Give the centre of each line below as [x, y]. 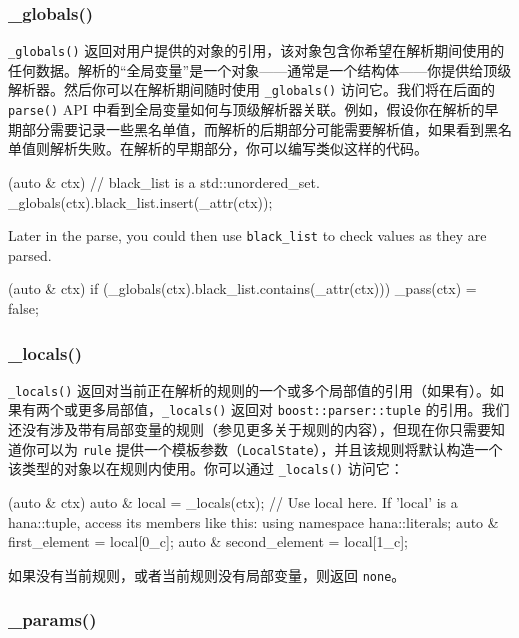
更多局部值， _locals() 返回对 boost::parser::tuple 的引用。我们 [293, 409]
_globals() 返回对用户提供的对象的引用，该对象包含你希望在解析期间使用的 [256, 50]
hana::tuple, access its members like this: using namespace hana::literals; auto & [253, 521]
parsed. [30, 254]
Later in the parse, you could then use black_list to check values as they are [247, 235]
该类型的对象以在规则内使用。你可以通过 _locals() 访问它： [206, 468]
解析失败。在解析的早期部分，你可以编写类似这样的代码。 [238, 148]
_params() [52, 619]
